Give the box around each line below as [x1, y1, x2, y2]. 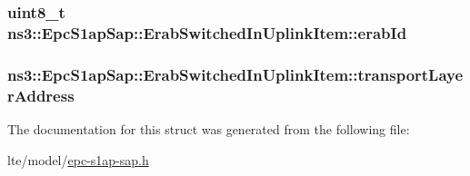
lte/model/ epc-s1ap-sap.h [7, 150, 149, 169]
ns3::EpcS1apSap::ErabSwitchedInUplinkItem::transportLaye [7, 63, 464, 85]
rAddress [7, 83, 75, 106]
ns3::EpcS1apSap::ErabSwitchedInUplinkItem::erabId [7, 21, 407, 44]
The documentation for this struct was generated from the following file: [7, 119, 410, 138]
